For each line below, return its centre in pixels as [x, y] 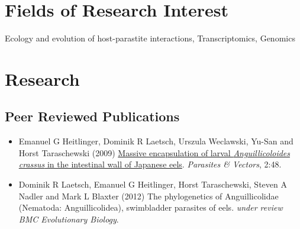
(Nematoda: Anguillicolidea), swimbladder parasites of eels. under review [151, 207]
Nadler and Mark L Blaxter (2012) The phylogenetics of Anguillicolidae [149, 196]
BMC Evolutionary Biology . [69, 219]
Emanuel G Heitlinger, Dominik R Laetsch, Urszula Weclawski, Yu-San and [156, 141]
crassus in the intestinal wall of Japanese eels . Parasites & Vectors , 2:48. [150, 164]
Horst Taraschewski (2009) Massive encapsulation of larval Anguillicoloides [154, 152]
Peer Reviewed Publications [92, 116]
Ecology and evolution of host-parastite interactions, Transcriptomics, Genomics [150, 38]
